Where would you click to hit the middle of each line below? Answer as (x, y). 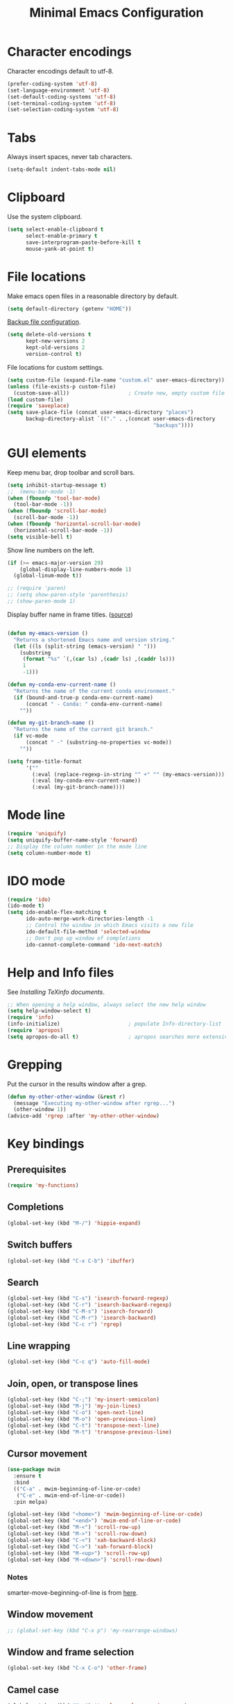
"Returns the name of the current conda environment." (94, 691)
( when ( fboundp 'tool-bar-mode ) (54, 498)
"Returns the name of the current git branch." (84, 730)
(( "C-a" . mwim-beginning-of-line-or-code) (77, 1489)
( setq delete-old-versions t (49, 335)
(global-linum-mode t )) (48, 576)
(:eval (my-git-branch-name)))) (79, 787)
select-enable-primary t (61, 236)
